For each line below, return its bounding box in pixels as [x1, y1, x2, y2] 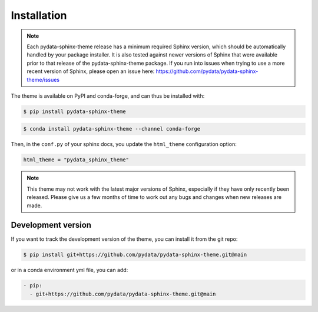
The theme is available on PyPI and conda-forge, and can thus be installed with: [11, 92, 205, 99]
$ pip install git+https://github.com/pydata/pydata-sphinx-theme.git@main [23, 251, 247, 258]
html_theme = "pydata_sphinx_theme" [23, 157, 130, 163]
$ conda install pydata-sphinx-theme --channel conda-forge [23, 125, 201, 132]
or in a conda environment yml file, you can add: [11, 267, 128, 274]
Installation [11, 9, 67, 22]
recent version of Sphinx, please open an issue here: [26, 68, 155, 75]
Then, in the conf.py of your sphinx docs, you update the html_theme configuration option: [11, 141, 237, 148]
